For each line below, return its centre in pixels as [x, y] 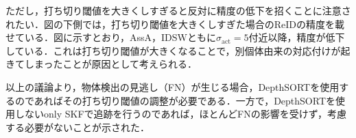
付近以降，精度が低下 [297, 37]
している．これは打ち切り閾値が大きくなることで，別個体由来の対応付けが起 [178, 50]
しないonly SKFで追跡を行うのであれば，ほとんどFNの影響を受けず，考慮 [180, 114]
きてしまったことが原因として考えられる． [102, 64]
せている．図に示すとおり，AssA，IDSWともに [111, 37]
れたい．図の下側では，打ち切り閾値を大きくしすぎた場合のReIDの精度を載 [175, 24]
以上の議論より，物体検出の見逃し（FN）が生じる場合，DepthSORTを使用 [173, 86]
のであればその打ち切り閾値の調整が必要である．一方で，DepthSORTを [175, 100]
